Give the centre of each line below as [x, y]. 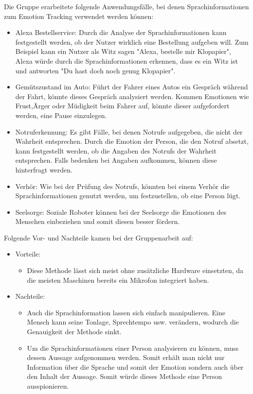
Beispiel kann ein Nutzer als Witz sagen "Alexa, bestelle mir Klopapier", [123, 51]
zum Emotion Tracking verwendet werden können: [79, 16]
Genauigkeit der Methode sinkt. [74, 332]
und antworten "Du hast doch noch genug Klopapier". [95, 70]
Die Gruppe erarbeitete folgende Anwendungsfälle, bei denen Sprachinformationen [126, 6]
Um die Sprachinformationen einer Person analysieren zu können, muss [133, 348]
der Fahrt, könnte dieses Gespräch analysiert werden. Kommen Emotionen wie [132, 96]
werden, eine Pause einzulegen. [61, 115]
